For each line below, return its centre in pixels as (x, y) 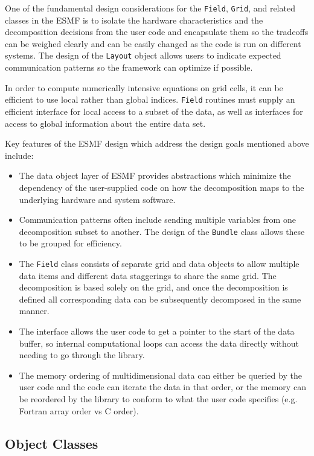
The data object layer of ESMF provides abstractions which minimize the (155, 175)
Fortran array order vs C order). (79, 410)
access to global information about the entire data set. (105, 123)
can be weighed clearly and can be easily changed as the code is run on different (153, 43)
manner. (34, 311)
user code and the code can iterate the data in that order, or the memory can (162, 387)
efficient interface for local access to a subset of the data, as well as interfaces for (154, 111)
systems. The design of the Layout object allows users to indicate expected (143, 55)
